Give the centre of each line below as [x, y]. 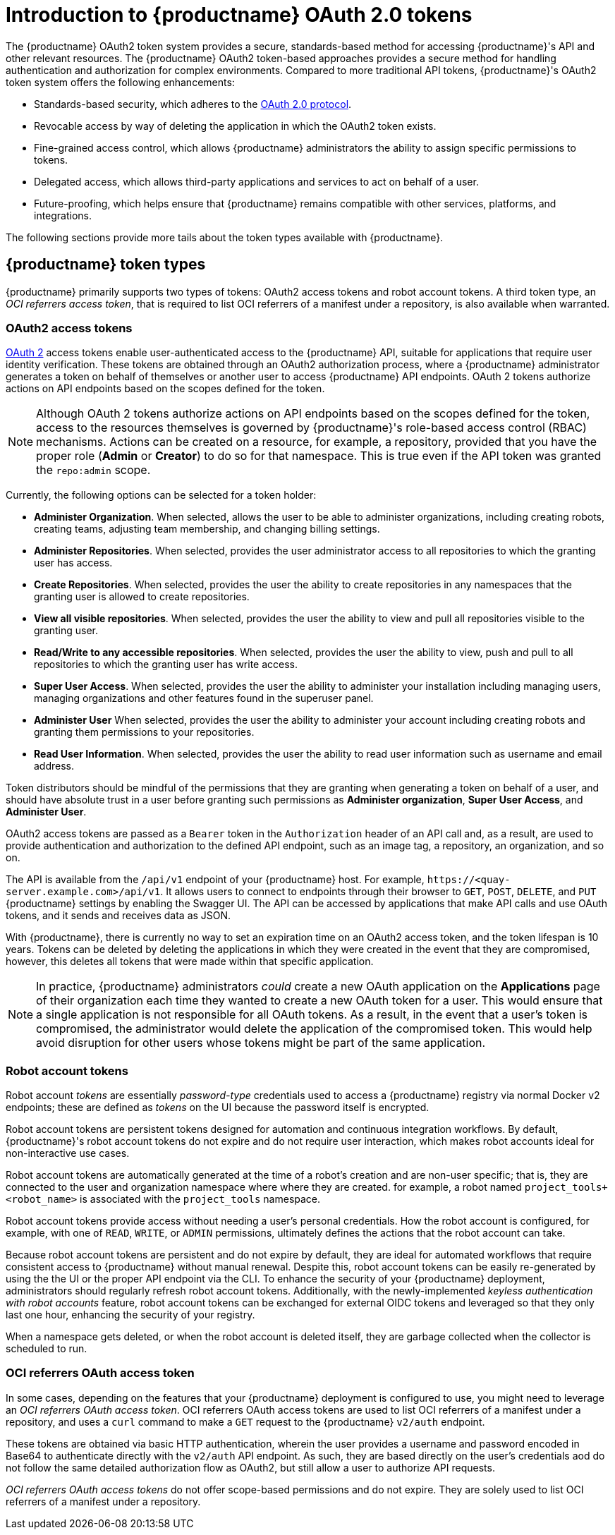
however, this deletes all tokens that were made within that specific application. [190, 961]
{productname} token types [106, 265]
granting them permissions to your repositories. [144, 732]
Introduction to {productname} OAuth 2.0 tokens [239, 15]
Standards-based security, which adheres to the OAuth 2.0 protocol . [193, 104]
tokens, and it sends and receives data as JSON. [118, 916]
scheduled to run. [47, 1349]
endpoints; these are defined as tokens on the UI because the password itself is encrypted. [218, 1108]
